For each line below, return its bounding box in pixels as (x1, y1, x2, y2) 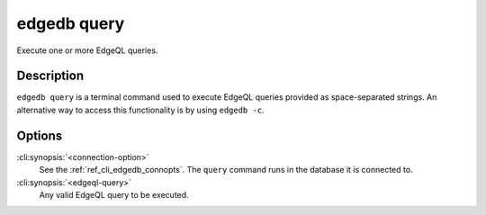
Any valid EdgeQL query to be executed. (39, 189, 189, 200)
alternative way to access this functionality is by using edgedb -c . (16, 104, 265, 115)
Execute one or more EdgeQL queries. (16, 45, 158, 56)
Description (16, 68, 85, 84)
